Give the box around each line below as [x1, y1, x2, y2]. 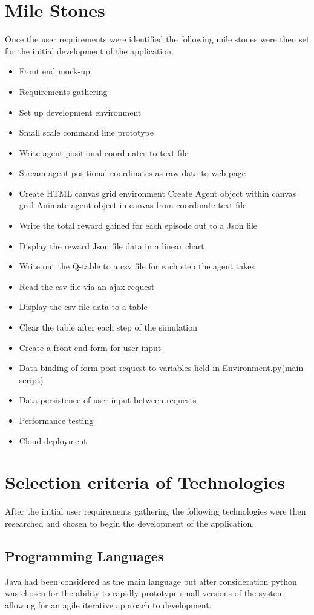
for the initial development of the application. [5, 44, 174, 57]
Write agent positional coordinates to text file [19, 146, 189, 159]
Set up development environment [19, 105, 142, 118]
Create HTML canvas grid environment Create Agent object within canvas [19, 186, 296, 199]
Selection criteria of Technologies [5, 470, 286, 495]
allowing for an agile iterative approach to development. [5, 598, 212, 611]
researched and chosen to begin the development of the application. [5, 516, 255, 529]
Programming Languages [5, 546, 164, 565]
